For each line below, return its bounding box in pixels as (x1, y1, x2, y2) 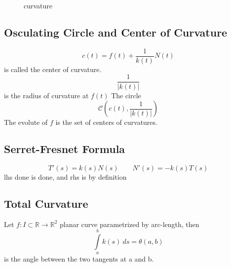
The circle (111, 90, 141, 100)
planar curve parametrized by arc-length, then (60, 219, 199, 229)
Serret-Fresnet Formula (4, 141, 125, 156)
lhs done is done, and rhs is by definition (4, 171, 127, 182)
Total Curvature (4, 195, 88, 211)
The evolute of (4, 117, 48, 127)
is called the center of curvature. (4, 64, 102, 74)
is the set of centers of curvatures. (55, 117, 157, 127)
